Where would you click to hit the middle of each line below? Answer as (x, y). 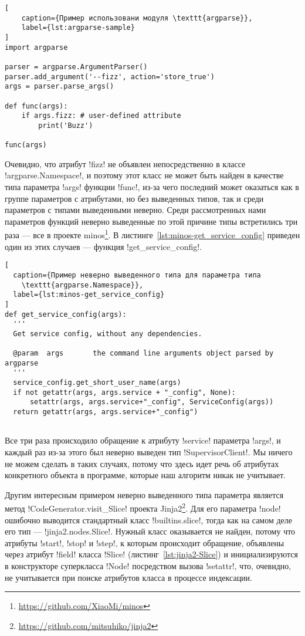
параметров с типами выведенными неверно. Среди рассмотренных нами (135, 210)
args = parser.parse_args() (60, 87)
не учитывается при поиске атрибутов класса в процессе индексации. (128, 577)
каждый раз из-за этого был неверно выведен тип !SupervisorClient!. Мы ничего (149, 452)
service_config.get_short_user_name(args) (97, 383)
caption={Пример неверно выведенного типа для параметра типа (137, 275)
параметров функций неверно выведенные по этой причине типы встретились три (151, 221)
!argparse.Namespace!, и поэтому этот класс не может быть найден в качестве (144, 175)
